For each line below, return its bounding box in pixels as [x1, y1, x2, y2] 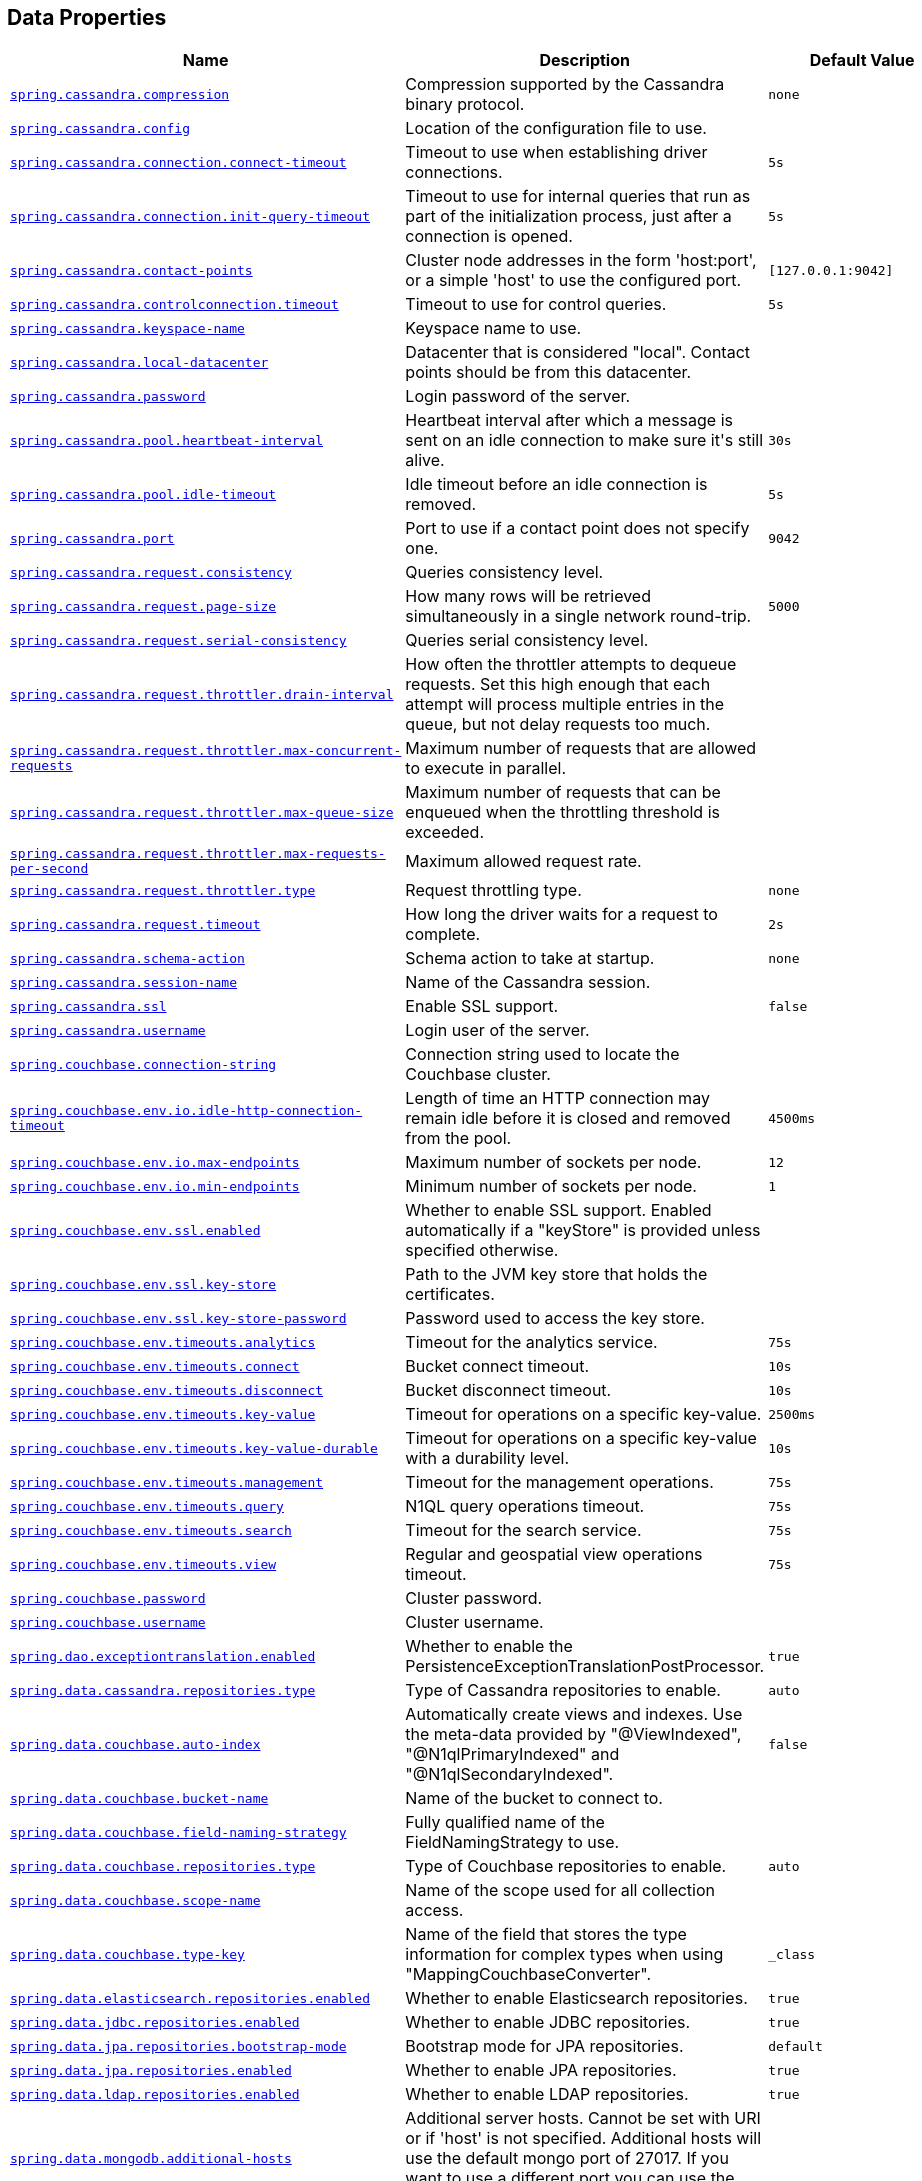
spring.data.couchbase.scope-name [10, 1892, 261, 1908]
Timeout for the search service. [405, 1520, 642, 1541]
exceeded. [405, 822, 485, 843]
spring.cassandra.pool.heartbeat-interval [10, 432, 324, 448]
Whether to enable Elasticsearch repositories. [405, 1988, 748, 2009]
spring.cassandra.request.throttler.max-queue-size [10, 804, 394, 820]
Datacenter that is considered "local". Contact [405, 342, 751, 363]
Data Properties [7, 5, 167, 30]
